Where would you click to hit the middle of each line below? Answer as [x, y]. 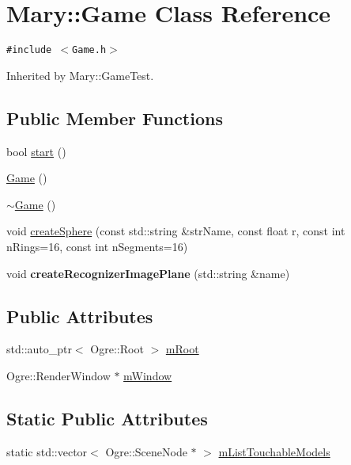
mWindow [148, 375]
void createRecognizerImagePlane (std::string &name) [148, 273]
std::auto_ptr [39, 349]
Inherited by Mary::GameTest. [80, 75]
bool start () [36, 151]
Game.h [89, 50]
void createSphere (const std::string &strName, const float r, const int [176, 231]
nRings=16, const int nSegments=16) [97, 246]
